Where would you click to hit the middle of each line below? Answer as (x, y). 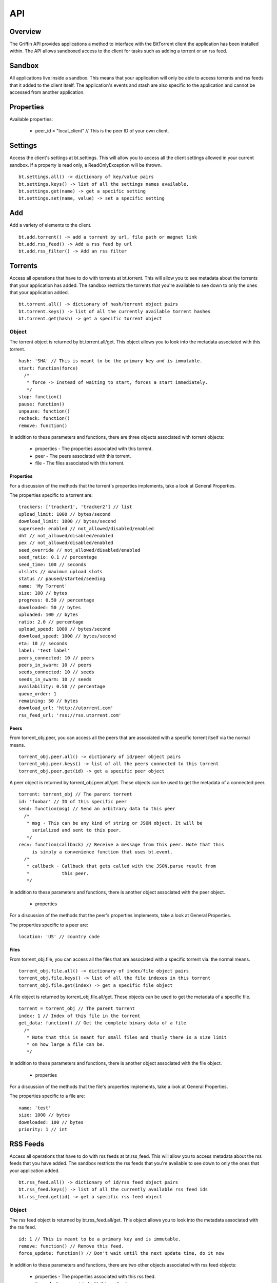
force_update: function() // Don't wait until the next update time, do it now (121, 1253)
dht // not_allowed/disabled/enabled (66, 536)
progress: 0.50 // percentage (57, 600)
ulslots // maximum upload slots (61, 571)
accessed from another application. (47, 92)
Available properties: (31, 119)
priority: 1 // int (43, 1129)
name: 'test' (35, 1108)
